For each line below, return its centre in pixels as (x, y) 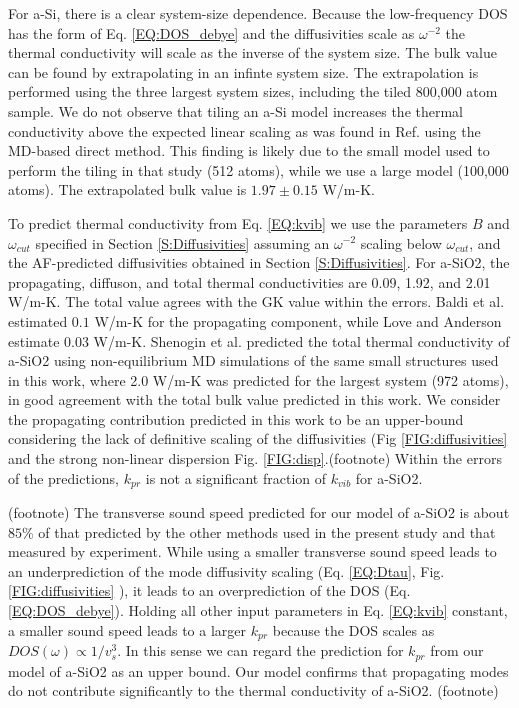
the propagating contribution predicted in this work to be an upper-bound (236, 418)
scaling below (401, 242)
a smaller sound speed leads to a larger (127, 629)
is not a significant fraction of (236, 477)
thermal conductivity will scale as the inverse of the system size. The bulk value (252, 52)
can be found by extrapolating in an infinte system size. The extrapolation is (243, 71)
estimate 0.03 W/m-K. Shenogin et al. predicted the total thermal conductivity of (259, 340)
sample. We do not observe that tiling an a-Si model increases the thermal (236, 110)
